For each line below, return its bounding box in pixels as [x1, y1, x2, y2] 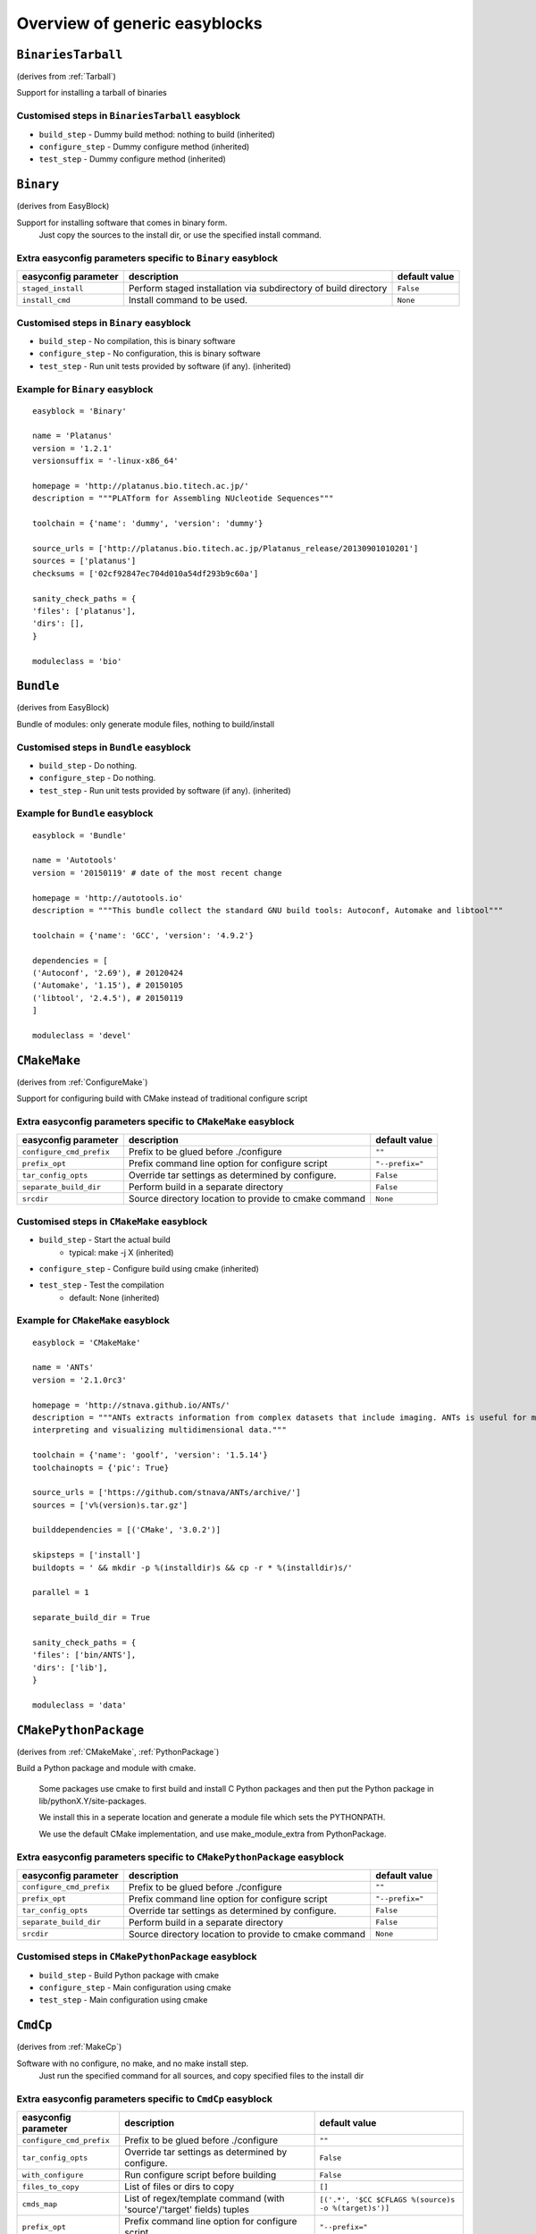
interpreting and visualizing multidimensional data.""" [32, 1425, 288, 1435]
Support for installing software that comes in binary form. [16, 217, 228, 228]
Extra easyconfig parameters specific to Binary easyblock [16, 251, 279, 264]
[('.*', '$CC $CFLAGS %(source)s [319, 2195, 456, 2205]
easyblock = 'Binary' [32, 406, 127, 416]
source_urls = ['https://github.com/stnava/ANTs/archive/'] [32, 1488, 301, 1498]
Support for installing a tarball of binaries [16, 88, 167, 98]
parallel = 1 [32, 1587, 89, 1598]
